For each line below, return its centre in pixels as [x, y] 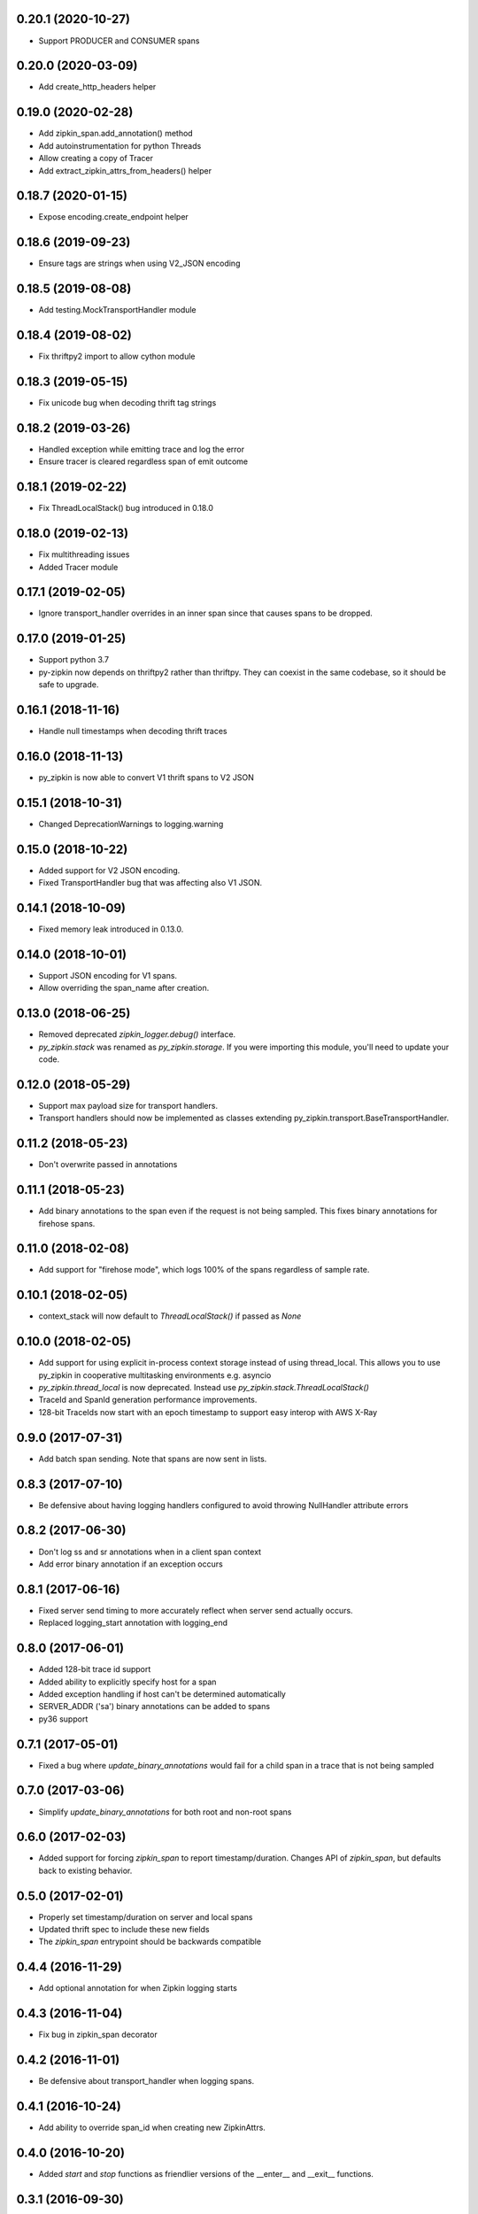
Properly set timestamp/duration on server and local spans [146, 1916]
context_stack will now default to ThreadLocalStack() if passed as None [170, 1316]
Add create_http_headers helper [97, 87]
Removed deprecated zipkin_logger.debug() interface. [137, 1034]
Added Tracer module [78, 567]
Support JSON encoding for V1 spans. [108, 975]
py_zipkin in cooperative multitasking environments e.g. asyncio [155, 1375]
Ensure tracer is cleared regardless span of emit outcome [143, 461]
